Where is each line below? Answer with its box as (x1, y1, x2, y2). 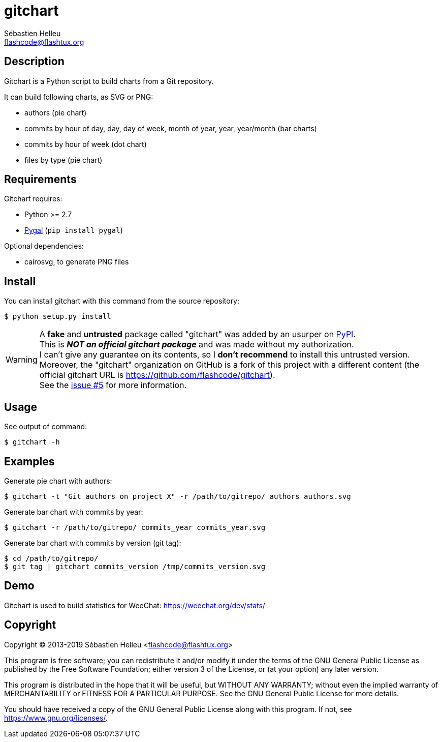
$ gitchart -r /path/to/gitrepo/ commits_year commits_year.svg (4, 523, 266, 531)
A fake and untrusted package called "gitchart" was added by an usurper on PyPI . (39, 329, 356, 340)
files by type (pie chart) (24, 155, 103, 164)
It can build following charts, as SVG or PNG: (4, 92, 153, 101)
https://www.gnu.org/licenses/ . (4, 713, 108, 722)
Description (4, 55, 65, 68)
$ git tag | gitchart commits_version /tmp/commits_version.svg (4, 562, 266, 571)
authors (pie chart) (24, 108, 87, 117)
